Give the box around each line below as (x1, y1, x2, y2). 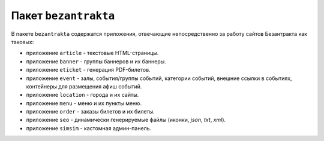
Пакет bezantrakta (11, 9, 115, 22)
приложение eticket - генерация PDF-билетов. (26, 66, 151, 73)
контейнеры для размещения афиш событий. (26, 82, 142, 90)
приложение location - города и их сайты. (26, 91, 139, 99)
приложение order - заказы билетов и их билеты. (26, 108, 155, 115)
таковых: (11, 38, 34, 45)
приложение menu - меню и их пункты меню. (26, 99, 142, 107)
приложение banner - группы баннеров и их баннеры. (26, 57, 166, 65)
